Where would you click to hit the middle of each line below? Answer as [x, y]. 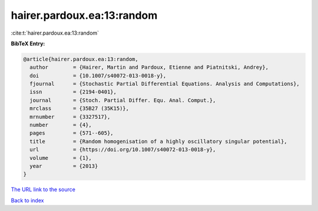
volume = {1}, [61, 158]
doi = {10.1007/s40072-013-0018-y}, [98, 76]
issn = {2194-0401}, [73, 92]
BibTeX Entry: [28, 43]
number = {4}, [61, 125]
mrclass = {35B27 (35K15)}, [79, 108]
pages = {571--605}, [72, 133]
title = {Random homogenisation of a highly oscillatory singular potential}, [159, 141]
